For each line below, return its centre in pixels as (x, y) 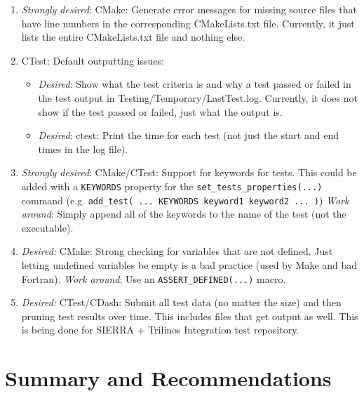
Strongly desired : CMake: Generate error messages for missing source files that (189, 9)
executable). (47, 227)
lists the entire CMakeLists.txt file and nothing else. (133, 37)
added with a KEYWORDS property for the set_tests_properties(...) (172, 186)
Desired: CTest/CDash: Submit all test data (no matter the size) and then (181, 302)
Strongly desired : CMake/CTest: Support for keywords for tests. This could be (189, 172)
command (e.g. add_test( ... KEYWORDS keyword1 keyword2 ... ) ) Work (185, 200)
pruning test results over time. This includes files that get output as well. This (190, 316)
